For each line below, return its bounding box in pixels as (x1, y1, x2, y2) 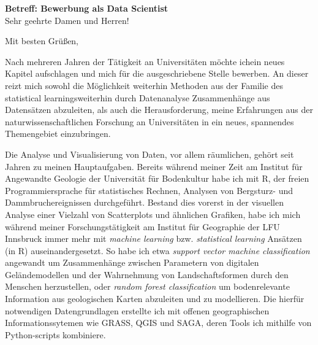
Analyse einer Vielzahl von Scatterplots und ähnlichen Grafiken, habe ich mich (5, 207, 301, 220)
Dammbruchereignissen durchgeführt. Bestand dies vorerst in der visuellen (5, 196, 284, 209)
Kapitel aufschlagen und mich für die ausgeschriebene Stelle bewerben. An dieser (5, 67, 309, 80)
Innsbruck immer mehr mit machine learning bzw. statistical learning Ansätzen (5, 232, 302, 245)
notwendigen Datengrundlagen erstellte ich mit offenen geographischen (5, 304, 270, 317)
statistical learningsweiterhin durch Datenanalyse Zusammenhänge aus (5, 91, 270, 104)
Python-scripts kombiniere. (5, 328, 106, 341)
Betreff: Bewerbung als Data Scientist (5, 2, 168, 14)
